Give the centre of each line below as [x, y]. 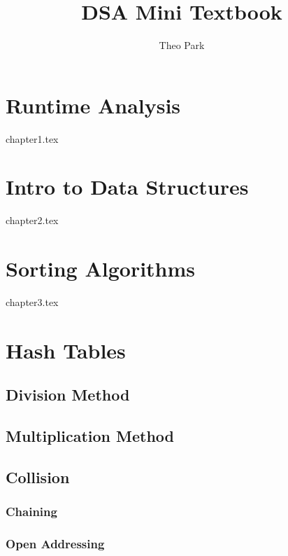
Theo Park [182, 45]
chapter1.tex [32, 138]
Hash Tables [66, 350]
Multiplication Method [90, 436]
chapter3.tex [32, 302]
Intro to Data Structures [127, 187]
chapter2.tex [32, 220]
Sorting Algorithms [101, 269]
